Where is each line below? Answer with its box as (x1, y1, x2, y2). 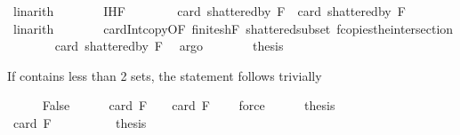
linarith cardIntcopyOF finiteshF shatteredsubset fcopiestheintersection (12, 19, 454, 37)
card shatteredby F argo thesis (54, 36, 284, 55)
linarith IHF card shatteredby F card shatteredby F (12, 2, 406, 20)
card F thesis (12, 113, 147, 131)
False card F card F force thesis (42, 96, 335, 115)
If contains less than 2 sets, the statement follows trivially (7, 66, 322, 84)
